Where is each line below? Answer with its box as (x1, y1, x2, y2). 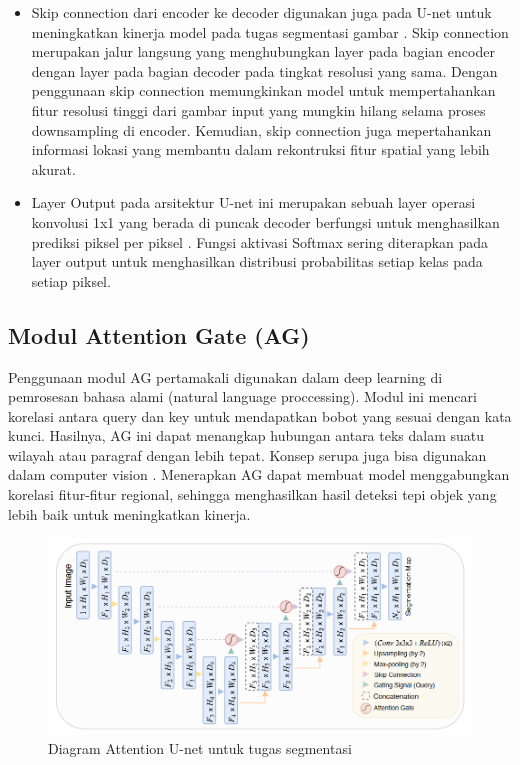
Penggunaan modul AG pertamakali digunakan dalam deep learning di (8, 366, 443, 387)
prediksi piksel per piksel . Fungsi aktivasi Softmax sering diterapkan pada (31, 231, 489, 252)
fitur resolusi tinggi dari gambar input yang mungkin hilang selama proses (31, 99, 486, 120)
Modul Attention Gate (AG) (8, 319, 310, 350)
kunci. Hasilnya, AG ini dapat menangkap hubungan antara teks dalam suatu (8, 425, 485, 446)
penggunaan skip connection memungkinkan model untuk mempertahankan (31, 80, 496, 101)
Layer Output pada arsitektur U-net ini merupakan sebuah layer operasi (31, 192, 476, 213)
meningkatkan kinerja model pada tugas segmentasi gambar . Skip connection (31, 21, 509, 42)
